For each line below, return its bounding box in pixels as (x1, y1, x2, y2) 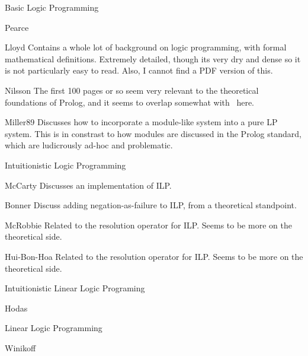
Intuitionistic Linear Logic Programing (5, 282, 145, 294)
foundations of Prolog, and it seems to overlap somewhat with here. (5, 96, 255, 108)
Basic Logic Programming (5, 1, 99, 13)
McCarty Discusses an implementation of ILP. (5, 179, 172, 191)
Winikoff (5, 341, 36, 354)
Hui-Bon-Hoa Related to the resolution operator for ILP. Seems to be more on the (5, 250, 303, 262)
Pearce (5, 21, 29, 33)
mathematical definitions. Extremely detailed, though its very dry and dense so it (5, 52, 301, 65)
